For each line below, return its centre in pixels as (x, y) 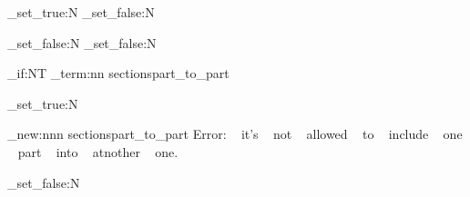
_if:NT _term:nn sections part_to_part (118, 73)
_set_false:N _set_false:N (82, 42)
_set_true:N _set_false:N (81, 12)
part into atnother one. (98, 151)
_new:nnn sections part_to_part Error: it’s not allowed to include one (235, 134)
